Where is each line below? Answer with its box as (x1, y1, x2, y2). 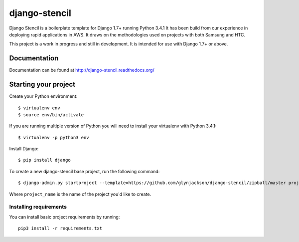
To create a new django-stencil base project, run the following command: (9, 168, 160, 174)
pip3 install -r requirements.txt (18, 226, 102, 232)
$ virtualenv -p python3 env (18, 135, 89, 140)
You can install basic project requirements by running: (9, 214, 120, 220)
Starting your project (9, 80, 76, 89)
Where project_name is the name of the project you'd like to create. (9, 191, 151, 197)
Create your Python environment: (9, 93, 78, 99)
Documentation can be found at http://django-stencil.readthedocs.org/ (9, 67, 154, 73)
